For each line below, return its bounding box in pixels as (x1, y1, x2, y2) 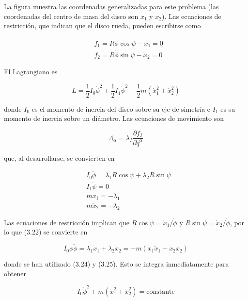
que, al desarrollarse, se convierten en (4, 152, 115, 163)
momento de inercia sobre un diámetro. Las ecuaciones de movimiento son (4, 113, 224, 123)
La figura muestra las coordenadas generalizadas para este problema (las (4, 1, 219, 11)
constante (146, 288, 175, 295)
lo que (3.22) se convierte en (4, 227, 88, 237)
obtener (4, 268, 26, 278)
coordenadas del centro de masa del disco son (4, 11, 139, 21)
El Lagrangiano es (4, 67, 58, 77)
